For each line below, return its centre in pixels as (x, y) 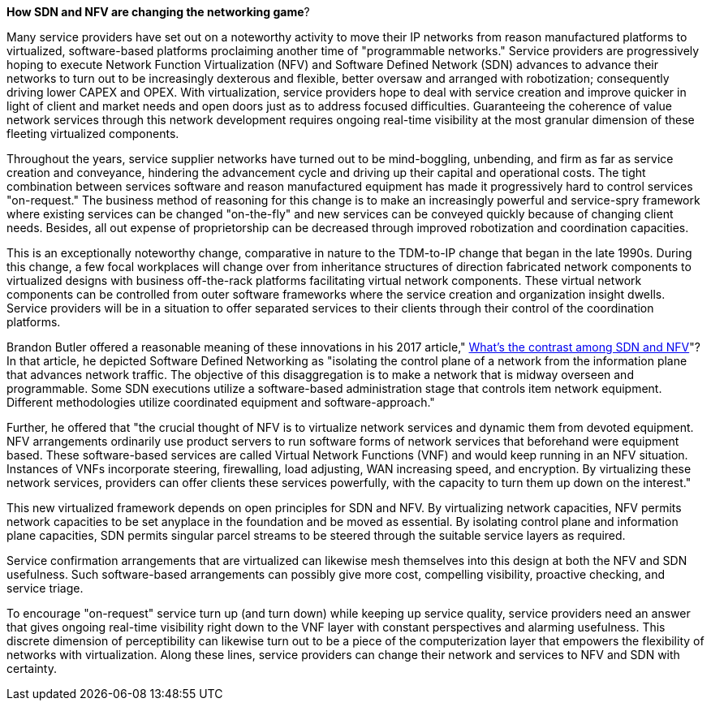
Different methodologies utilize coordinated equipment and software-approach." (221, 402)
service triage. (45, 588)
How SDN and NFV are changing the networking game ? (158, 12)
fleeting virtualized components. (93, 134)
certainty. (32, 668)
